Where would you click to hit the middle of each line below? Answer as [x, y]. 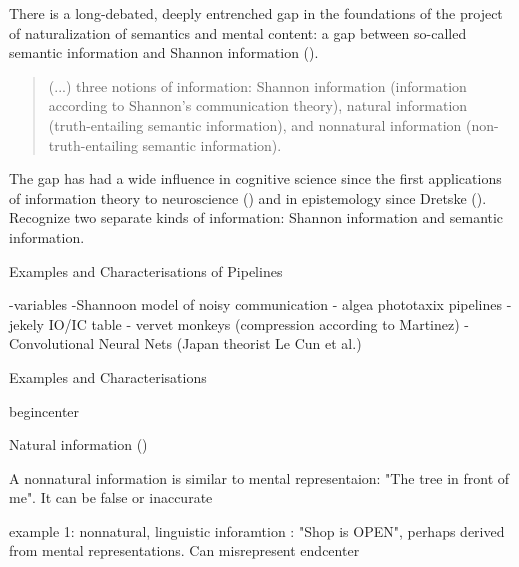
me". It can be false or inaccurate [111, 497]
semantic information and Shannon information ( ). [164, 52]
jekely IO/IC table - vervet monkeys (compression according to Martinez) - [239, 323]
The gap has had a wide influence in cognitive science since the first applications [255, 178]
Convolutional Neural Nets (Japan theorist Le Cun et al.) [185, 343]
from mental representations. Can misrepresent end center [184, 550]
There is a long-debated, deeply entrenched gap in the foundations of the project [256, 13]
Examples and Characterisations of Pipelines [146, 270]
